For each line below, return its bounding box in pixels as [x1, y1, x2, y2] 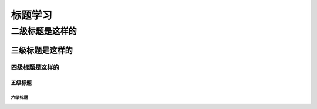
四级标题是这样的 [11, 63, 59, 71]
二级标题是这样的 [11, 26, 77, 36]
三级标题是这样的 [11, 45, 73, 55]
